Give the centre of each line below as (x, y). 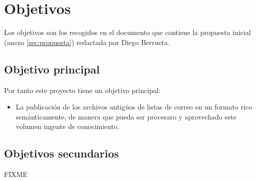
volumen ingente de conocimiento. (68, 126)
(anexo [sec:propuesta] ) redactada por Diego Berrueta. (87, 42)
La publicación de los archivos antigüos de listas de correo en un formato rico (134, 107)
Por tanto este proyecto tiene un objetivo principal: (82, 90)
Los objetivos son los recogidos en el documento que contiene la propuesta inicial (128, 32)
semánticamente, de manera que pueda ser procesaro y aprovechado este (126, 116)
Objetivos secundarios (62, 153)
